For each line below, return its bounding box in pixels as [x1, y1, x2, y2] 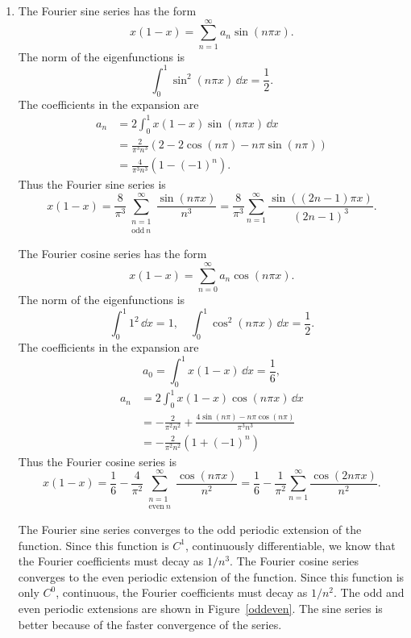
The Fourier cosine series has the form [18, 245, 207, 262]
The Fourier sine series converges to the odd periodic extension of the [18, 520, 362, 537]
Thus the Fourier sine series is [18, 176, 166, 193]
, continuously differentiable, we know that [185, 536, 396, 553]
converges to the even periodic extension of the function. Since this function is [18, 568, 405, 585]
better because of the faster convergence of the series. [18, 615, 282, 632]
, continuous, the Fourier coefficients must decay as [56, 584, 308, 601]
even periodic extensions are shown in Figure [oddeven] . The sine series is [18, 599, 383, 616]
